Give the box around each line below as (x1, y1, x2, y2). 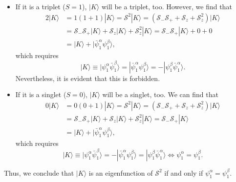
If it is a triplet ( (15, 1, 65, 11)
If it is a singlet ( (15, 89, 66, 100)
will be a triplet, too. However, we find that (101, 1, 232, 11)
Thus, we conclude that (4, 167, 74, 178)
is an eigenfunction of (88, 167, 153, 178)
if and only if (164, 167, 203, 178)
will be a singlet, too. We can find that (102, 89, 218, 100)
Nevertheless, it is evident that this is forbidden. (15, 73, 160, 83)
